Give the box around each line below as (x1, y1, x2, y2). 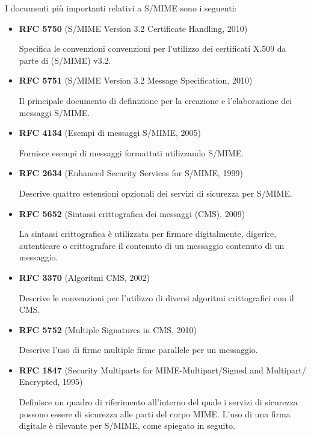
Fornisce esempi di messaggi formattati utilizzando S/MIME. (19, 146, 244, 159)
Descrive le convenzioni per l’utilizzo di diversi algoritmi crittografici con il (19, 291, 294, 304)
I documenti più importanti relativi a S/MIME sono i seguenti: (5, 2, 237, 14)
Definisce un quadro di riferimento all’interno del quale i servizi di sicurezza (19, 396, 298, 408)
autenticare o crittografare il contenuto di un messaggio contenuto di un (19, 239, 285, 251)
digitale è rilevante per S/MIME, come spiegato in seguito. (19, 419, 235, 432)
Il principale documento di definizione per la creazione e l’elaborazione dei (19, 94, 292, 106)
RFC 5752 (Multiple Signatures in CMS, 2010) (19, 323, 197, 336)
